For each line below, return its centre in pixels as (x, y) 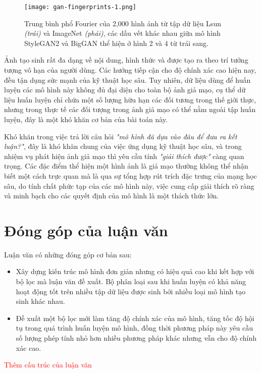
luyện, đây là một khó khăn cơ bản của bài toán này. (86, 119)
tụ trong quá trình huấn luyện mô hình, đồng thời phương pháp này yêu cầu (134, 328)
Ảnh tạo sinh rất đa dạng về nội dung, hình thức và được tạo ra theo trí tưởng (126, 60)
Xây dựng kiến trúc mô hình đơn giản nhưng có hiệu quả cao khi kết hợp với (135, 271)
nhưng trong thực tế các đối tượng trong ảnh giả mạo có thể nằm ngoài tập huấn (130, 109)
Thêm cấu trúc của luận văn (48, 365)
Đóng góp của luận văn (86, 230)
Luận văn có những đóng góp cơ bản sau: (68, 254)
